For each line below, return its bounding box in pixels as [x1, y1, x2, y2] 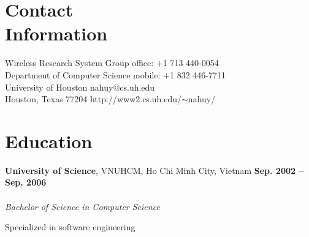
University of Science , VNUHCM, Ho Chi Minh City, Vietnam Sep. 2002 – [5, 164, 304, 176]
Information [5, 21, 108, 46]
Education [5, 128, 93, 153]
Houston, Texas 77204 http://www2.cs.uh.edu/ [5, 92, 182, 105]
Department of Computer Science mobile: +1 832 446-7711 [5, 68, 226, 81]
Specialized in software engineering [5, 220, 135, 233]
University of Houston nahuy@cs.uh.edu [5, 80, 155, 93]
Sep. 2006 [5, 176, 47, 189]
